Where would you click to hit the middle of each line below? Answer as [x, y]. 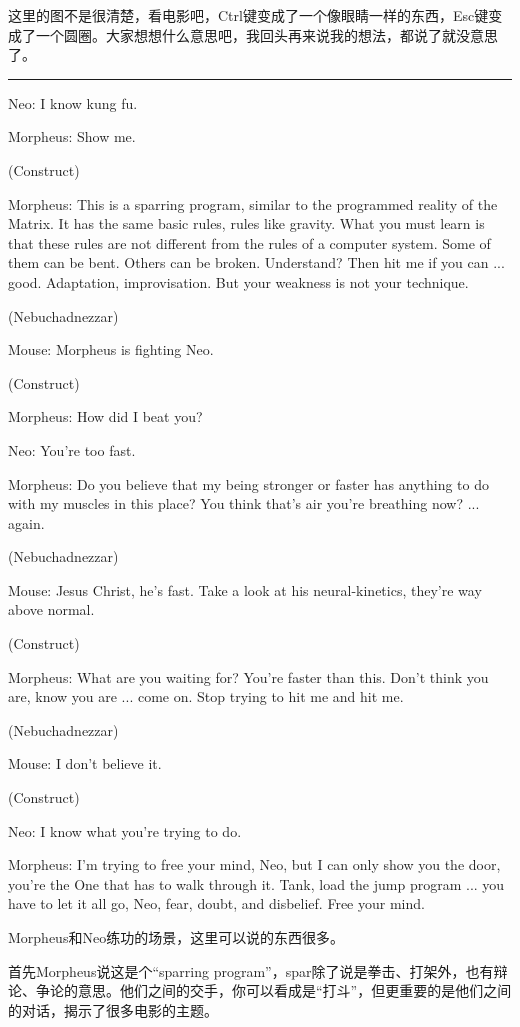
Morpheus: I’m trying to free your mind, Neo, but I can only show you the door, [254, 864]
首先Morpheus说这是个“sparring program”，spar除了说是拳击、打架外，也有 [251, 970]
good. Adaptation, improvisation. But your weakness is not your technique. [238, 281]
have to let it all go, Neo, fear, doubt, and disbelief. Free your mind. [216, 903]
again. [26, 522]
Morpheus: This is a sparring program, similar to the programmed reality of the [253, 203]
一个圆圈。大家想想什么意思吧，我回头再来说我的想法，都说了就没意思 [266, 34]
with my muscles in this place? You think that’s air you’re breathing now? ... [244, 503]
